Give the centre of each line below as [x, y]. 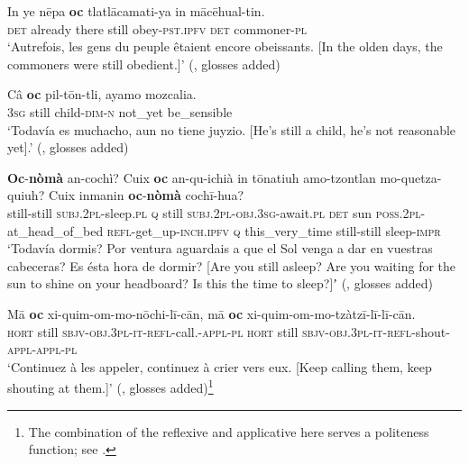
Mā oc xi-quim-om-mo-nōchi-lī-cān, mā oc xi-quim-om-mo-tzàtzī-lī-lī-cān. [212, 313]
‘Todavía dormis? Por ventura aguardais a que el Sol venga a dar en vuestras [220, 248]
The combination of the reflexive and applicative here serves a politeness [229, 431]
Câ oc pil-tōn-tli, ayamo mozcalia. [102, 94]
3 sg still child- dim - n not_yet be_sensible [120, 111]
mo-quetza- [411, 177]
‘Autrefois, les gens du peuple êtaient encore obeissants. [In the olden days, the [225, 46]
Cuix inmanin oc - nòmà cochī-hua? [146, 195]
